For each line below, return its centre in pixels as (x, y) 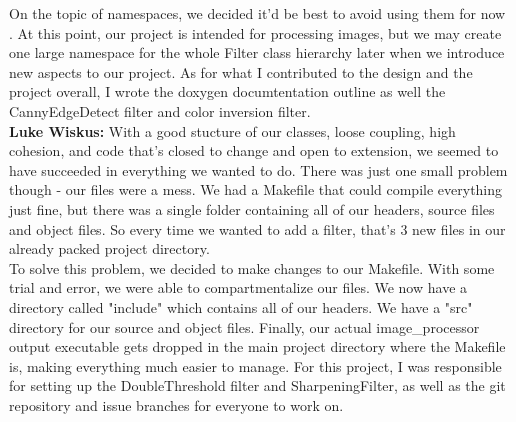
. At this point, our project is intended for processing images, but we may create (255, 32)
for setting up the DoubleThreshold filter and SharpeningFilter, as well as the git (257, 385)
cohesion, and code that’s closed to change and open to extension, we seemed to (254, 150)
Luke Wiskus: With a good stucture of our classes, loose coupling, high (232, 130)
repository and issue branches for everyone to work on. (176, 404)
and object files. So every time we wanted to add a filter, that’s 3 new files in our (257, 228)
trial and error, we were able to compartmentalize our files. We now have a (238, 287)
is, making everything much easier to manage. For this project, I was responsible (255, 365)
